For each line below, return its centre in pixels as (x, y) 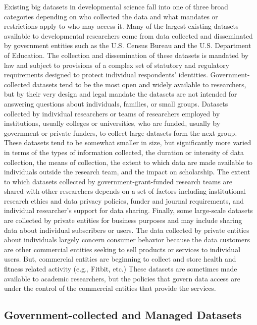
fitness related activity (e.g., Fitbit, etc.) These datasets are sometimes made (121, 269)
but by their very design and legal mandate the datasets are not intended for (121, 94)
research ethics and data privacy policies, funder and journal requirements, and (124, 200)
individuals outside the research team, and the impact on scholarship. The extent (127, 172)
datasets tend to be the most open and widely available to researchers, (139, 84)
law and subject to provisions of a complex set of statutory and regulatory (117, 65)
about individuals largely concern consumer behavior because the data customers (127, 240)
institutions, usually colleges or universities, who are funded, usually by (112, 123)
